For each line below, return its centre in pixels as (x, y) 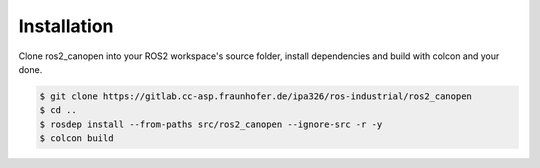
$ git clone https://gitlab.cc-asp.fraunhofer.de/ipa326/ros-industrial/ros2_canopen (255, 96)
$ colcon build (76, 138)
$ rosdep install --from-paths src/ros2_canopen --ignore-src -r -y (211, 124)
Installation (66, 26)
